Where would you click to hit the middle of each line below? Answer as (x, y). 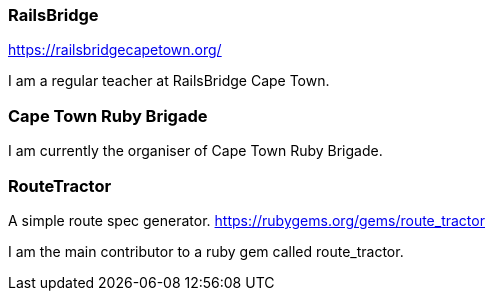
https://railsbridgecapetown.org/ (115, 50)
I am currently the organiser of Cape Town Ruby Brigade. (195, 151)
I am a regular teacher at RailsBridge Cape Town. (169, 81)
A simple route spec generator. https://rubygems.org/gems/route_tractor (246, 220)
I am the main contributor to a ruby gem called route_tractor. (206, 251)
